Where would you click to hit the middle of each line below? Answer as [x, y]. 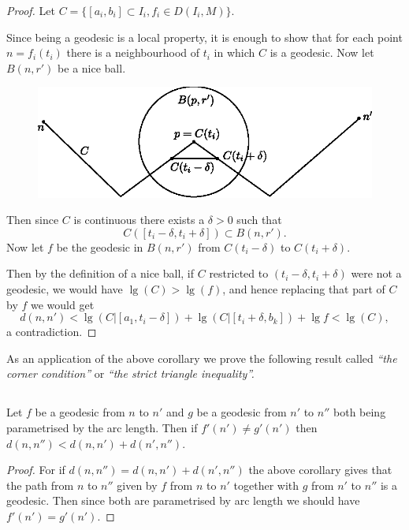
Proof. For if [36, 470]
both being [360, 412]
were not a [376, 273]
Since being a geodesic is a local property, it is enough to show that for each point [204, 37]
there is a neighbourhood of [133, 52]
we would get [62, 304]
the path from [40, 485]
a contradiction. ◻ [52, 332]
